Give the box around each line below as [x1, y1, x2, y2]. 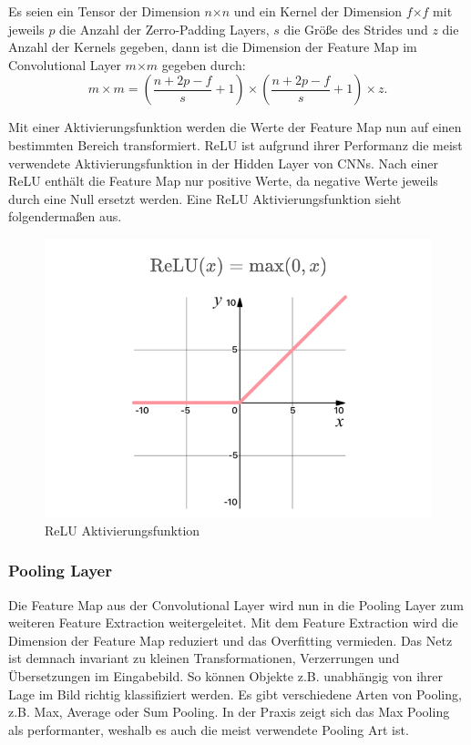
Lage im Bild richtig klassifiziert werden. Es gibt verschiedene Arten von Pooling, [8, 684, 462, 703]
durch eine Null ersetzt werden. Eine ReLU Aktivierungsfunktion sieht [8, 189, 402, 208]
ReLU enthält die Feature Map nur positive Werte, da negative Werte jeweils [8, 171, 438, 190]
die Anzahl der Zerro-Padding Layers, [59, 19, 270, 38]
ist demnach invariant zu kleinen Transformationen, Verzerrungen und [8, 648, 400, 668]
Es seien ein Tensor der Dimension [8, 2, 200, 20]
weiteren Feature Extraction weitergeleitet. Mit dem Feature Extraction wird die [8, 613, 458, 632]
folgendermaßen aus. [8, 207, 122, 226]
